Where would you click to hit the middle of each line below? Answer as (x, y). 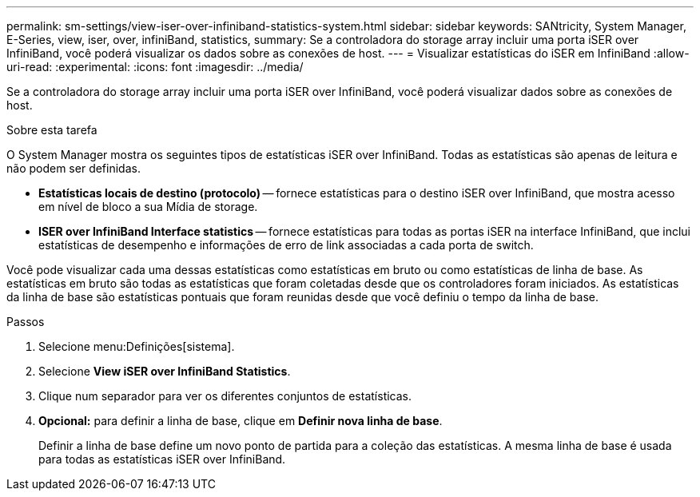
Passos (26, 322)
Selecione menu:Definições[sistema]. (137, 346)
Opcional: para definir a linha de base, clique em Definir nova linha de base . (241, 421)
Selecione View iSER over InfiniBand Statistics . (165, 371)
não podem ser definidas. (74, 168)
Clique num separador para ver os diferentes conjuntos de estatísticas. (225, 396)
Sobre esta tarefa (52, 130)
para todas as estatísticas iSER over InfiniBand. (162, 459)
